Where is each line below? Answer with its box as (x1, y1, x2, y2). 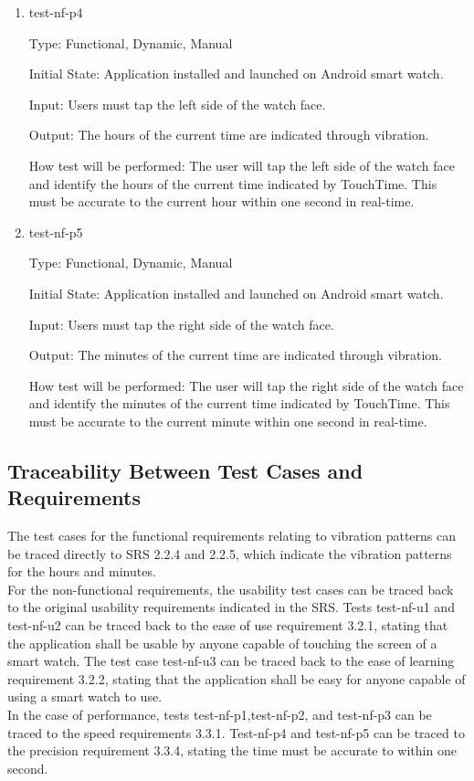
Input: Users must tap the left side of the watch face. (28, 94, 326, 113)
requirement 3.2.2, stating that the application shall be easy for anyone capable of (7, 669, 466, 688)
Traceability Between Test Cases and (7, 456, 363, 484)
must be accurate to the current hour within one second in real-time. (28, 192, 415, 211)
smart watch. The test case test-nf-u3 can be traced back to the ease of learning (7, 651, 455, 670)
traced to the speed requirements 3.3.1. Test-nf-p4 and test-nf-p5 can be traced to (7, 723, 465, 742)
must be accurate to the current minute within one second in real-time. (28, 411, 427, 430)
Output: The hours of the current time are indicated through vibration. (28, 125, 429, 144)
